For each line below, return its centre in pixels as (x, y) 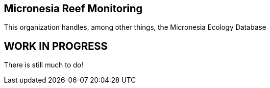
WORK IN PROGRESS (56, 46)
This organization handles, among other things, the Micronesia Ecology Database (135, 27)
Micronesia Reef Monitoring (73, 9)
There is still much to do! (44, 65)
